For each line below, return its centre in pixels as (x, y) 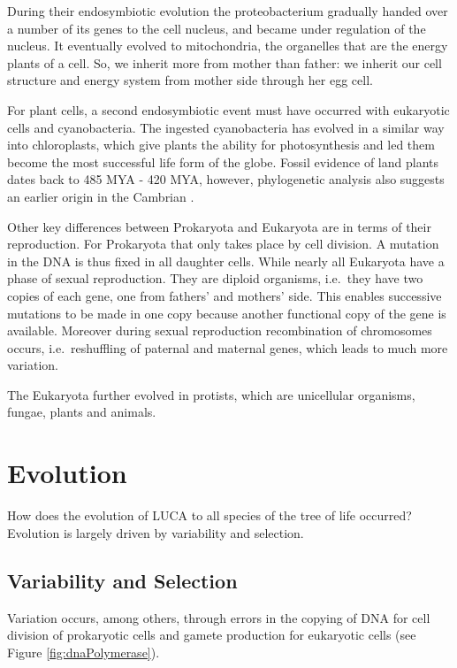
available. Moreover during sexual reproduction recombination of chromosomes (220, 330)
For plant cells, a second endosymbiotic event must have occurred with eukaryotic (228, 109)
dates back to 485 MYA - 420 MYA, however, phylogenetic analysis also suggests (226, 179)
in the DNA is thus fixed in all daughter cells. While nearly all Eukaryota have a (226, 261)
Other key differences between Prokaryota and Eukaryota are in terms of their (219, 226)
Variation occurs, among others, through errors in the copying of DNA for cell (219, 617)
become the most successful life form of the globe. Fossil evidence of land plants (223, 161)
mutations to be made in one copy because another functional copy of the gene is (227, 313)
